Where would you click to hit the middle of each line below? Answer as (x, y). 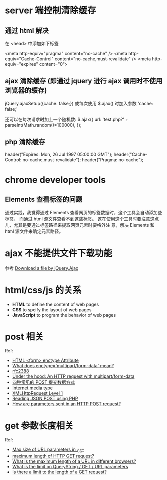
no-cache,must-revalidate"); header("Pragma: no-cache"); (83, 159)
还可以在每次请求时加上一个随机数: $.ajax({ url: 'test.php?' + (67, 119)
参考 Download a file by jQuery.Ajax (42, 268)
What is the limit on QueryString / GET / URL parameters (70, 467)
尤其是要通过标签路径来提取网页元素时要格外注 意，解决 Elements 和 (84, 225)
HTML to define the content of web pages (56, 304)
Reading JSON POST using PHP (45, 399)
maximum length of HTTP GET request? (53, 456)
